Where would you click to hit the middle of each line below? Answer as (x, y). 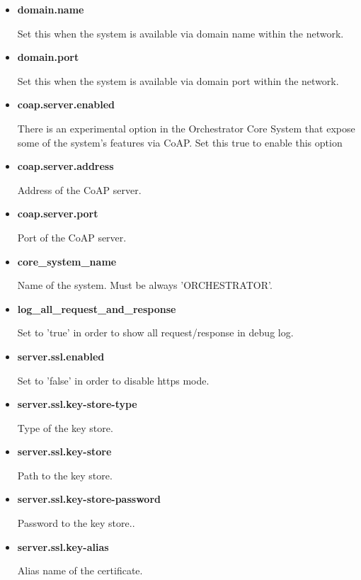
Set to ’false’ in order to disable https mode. (113, 380)
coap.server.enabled (66, 104)
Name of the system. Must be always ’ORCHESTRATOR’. (145, 285)
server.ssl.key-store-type (77, 404)
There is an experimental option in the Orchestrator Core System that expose (186, 128)
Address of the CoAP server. (79, 189)
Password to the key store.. (76, 523)
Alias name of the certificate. (80, 570)
